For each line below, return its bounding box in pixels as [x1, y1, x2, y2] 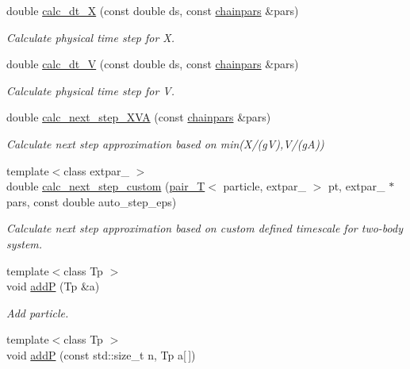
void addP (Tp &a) [6, 278, 100, 294]
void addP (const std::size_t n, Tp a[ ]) [6, 346, 196, 363]
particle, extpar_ [223, 178, 306, 194]
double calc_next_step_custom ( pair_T [6, 178, 205, 194]
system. [6, 235, 43, 252]
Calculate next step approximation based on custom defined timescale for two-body [6, 220, 403, 236]
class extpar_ [63, 162, 129, 179]
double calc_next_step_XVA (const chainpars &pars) [6, 109, 271, 125]
